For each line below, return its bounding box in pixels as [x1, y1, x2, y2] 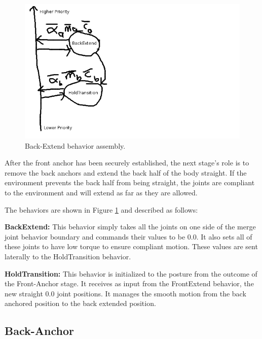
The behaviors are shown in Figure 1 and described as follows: [5, 204, 198, 215]
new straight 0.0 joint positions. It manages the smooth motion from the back [5, 288, 246, 298]
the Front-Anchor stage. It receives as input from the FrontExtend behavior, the [5, 278, 254, 289]
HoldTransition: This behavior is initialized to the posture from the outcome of [5, 268, 257, 279]
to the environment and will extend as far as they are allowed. [5, 187, 198, 197]
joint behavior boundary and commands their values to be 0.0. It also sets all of [5, 231, 252, 242]
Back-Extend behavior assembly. [25, 140, 126, 151]
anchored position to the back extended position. [5, 298, 156, 309]
